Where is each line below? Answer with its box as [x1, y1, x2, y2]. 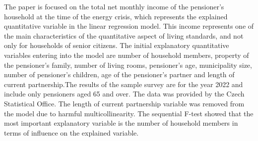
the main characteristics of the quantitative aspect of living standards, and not [4, 30, 244, 41]
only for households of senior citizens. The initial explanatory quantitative [4, 40, 229, 50]
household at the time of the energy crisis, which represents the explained [4, 11, 228, 21]
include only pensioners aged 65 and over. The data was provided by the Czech [4, 89, 245, 99]
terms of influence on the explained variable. [4, 127, 139, 138]
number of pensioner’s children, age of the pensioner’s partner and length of [4, 69, 235, 80]
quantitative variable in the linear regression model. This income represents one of [4, 21, 254, 31]
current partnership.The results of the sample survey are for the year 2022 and [4, 79, 243, 89]
